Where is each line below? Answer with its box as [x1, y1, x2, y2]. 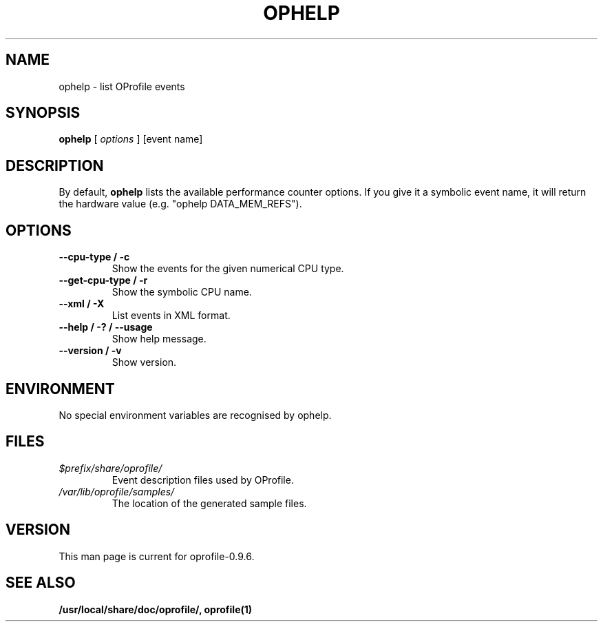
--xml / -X [59, 298, 105, 310]
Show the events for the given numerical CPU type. [112, 263, 344, 275]
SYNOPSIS [6, 104, 81, 122]
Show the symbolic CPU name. [112, 286, 252, 298]
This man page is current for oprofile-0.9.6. [59, 550, 255, 562]
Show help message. [112, 333, 207, 345]
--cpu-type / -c [59, 251, 130, 263]
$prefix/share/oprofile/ [59, 462, 162, 474]
